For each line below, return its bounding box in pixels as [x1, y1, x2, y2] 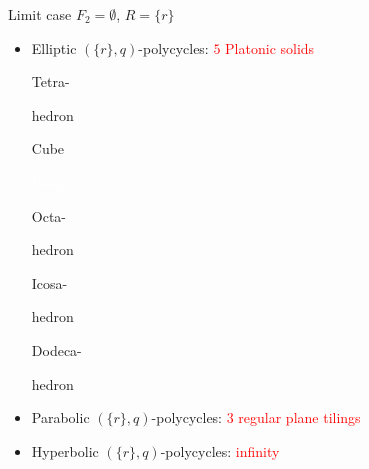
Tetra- [31, 71, 70, 92]
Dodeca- [31, 339, 82, 360]
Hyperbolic [31, 440, 99, 461]
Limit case [8, 4, 72, 24]
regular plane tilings [238, 407, 361, 428]
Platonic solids [225, 37, 315, 58]
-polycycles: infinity [160, 440, 280, 461]
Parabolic [31, 407, 90, 428]
